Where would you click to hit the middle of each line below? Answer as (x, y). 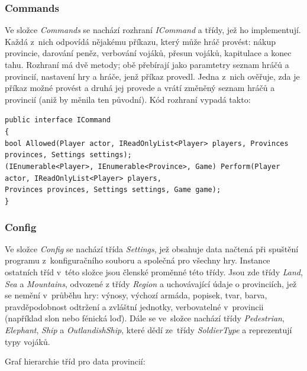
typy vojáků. (28, 341)
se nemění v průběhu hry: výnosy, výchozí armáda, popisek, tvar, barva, (136, 295)
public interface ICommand (58, 120)
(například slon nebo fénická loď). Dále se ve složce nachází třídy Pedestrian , (145, 318)
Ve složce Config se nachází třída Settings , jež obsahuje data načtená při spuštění (152, 248)
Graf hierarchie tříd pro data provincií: (75, 361)
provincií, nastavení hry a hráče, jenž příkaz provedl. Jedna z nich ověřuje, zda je (152, 76)
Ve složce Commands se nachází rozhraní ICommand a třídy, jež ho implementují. (153, 30)
